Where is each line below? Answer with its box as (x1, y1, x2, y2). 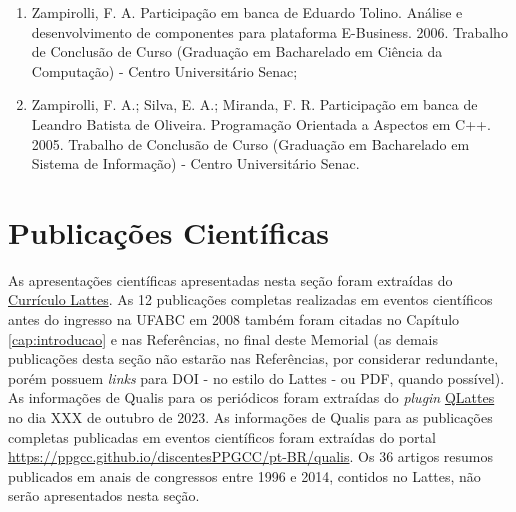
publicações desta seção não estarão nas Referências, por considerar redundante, (8, 348, 499, 369)
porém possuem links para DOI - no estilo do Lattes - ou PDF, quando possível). (8, 367, 505, 388)
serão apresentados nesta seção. (8, 485, 200, 506)
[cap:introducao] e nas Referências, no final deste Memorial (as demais (8, 328, 439, 349)
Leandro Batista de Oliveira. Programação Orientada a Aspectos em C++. (31, 113, 491, 134)
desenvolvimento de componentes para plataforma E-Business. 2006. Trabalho (31, 21, 508, 42)
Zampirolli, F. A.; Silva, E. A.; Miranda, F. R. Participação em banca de (31, 94, 478, 115)
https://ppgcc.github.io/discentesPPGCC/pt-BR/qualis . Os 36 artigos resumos (8, 446, 493, 467)
